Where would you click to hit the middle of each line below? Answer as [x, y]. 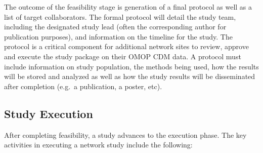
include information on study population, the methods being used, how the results [131, 66]
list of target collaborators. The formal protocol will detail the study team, [120, 16]
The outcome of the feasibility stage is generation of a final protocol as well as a [128, 7]
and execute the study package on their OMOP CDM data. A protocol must [123, 56]
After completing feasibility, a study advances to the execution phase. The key [125, 135]
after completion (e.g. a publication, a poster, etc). [83, 86]
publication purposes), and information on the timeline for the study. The [118, 36]
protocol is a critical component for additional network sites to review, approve [126, 46]
